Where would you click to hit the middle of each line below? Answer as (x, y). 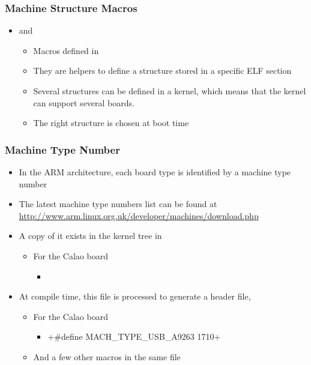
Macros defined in (66, 50)
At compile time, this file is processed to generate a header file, (135, 296)
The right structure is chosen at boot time (111, 123)
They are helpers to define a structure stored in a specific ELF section (162, 71)
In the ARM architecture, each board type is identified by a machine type (155, 172)
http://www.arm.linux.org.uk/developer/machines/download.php (139, 215)
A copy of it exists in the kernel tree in (90, 236)
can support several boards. (84, 102)
